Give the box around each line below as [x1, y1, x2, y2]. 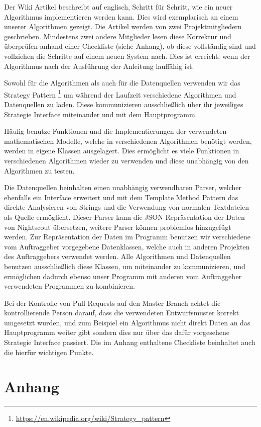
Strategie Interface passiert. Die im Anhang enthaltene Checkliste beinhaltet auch [4, 337, 255, 348]
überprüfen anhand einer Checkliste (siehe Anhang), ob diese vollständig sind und [4, 41, 256, 51]
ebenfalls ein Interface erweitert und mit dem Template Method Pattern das [4, 192, 238, 202]
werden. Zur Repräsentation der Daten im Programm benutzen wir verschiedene [4, 231, 251, 242]
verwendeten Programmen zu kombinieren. [4, 281, 135, 291]
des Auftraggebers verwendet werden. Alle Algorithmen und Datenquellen [4, 251, 231, 262]
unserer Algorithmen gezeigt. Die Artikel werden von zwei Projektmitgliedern [4, 21, 242, 32]
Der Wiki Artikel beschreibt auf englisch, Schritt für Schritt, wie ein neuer [4, 2, 233, 12]
